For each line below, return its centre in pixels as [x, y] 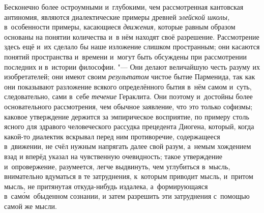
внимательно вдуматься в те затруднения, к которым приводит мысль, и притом [129, 176]
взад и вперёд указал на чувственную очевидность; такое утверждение [113, 156]
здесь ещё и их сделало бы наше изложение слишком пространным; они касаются [132, 47]
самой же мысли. [31, 206]
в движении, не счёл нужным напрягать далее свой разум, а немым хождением [128, 146]
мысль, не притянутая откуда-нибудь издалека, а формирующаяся [106, 186]
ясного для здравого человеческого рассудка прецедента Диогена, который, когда [129, 126]
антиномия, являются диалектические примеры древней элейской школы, [117, 17]
